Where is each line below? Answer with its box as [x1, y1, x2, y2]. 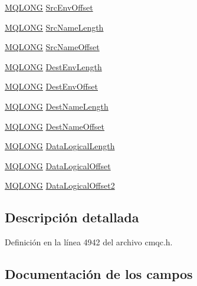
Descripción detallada [5, 208, 139, 226]
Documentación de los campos [5, 265, 193, 283]
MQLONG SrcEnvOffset [5, 1, 93, 13]
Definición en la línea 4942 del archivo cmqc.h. [5, 236, 173, 248]
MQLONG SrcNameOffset [5, 41, 100, 53]
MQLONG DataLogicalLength [5, 140, 115, 152]
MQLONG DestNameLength [5, 100, 109, 112]
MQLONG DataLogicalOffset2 [5, 179, 115, 192]
